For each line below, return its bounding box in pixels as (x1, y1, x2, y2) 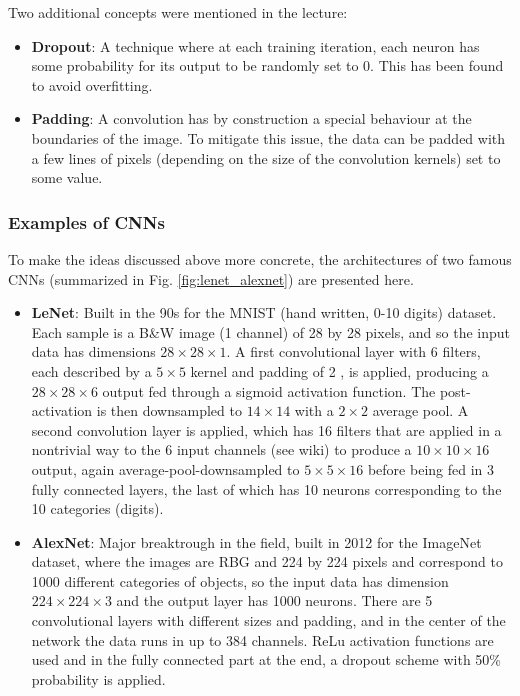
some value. (31, 167, 103, 188)
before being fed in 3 (367, 458, 494, 479)
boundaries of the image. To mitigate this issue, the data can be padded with (31, 127, 506, 148)
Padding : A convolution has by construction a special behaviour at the (31, 108, 472, 129)
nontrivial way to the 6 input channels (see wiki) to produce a (31, 439, 412, 460)
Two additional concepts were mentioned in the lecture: (8, 2, 348, 22)
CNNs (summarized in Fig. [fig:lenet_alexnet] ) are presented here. (8, 268, 414, 289)
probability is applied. (31, 668, 166, 689)
